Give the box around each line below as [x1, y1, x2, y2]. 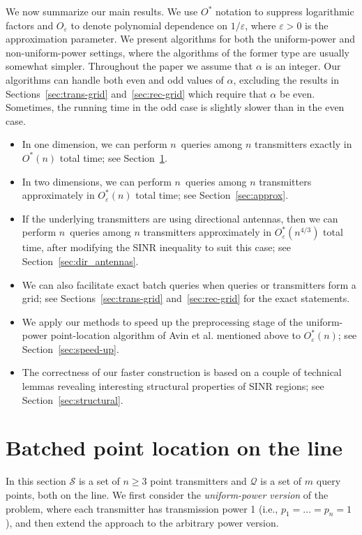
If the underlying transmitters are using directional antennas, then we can [22, 211, 338, 225]
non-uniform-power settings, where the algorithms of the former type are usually [6, 45, 349, 59]
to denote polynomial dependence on [70, 17, 227, 32]
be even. [279, 86, 315, 100]
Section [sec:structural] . [22, 392, 123, 407]
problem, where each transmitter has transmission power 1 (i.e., [6, 501, 278, 515]
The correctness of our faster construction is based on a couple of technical [22, 365, 342, 379]
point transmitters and [150, 474, 247, 488]
